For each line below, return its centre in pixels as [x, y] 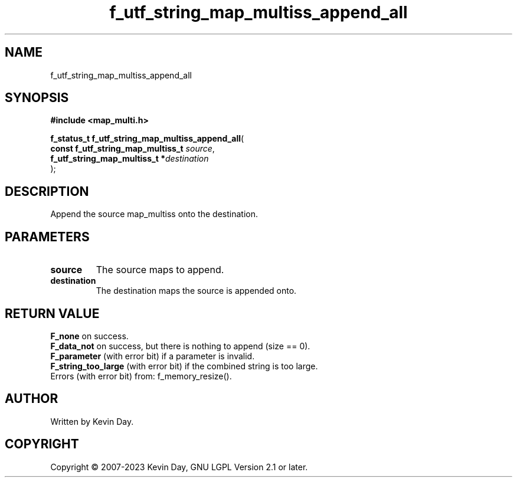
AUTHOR [32, 399]
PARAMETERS [47, 237]
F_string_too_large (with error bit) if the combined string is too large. [184, 366]
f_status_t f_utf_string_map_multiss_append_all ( [147, 139]
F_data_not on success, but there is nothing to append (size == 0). [180, 346]
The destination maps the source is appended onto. [196, 291]
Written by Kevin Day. [92, 421]
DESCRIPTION [47, 191]
